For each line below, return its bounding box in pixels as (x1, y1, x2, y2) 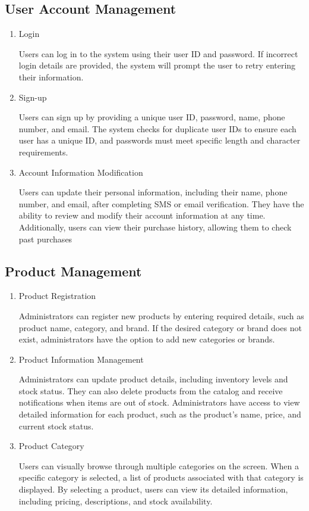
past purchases (18, 232, 72, 245)
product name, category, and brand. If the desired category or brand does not (18, 321, 302, 334)
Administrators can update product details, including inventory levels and (18, 373, 288, 385)
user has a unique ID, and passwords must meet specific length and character (18, 134, 301, 147)
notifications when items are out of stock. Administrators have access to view (18, 396, 300, 409)
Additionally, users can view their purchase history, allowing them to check (18, 220, 292, 233)
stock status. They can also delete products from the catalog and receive (18, 384, 283, 397)
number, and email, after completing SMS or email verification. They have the (18, 197, 304, 210)
